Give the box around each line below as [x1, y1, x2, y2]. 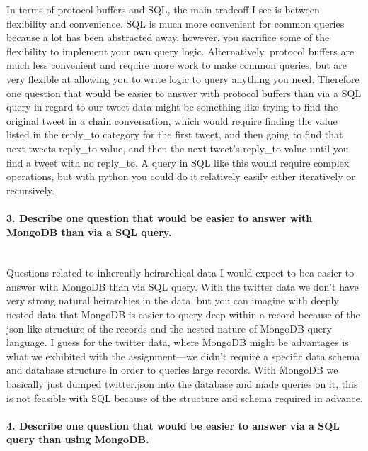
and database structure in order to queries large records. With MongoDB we [6, 362, 338, 377]
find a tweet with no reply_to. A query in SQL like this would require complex [6, 155, 350, 169]
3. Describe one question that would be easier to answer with [6, 210, 313, 225]
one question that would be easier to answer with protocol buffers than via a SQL [6, 85, 362, 100]
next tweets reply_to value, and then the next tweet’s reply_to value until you [6, 140, 349, 155]
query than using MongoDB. [6, 432, 149, 447]
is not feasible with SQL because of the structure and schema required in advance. [6, 390, 363, 405]
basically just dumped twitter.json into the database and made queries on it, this [6, 377, 358, 391]
